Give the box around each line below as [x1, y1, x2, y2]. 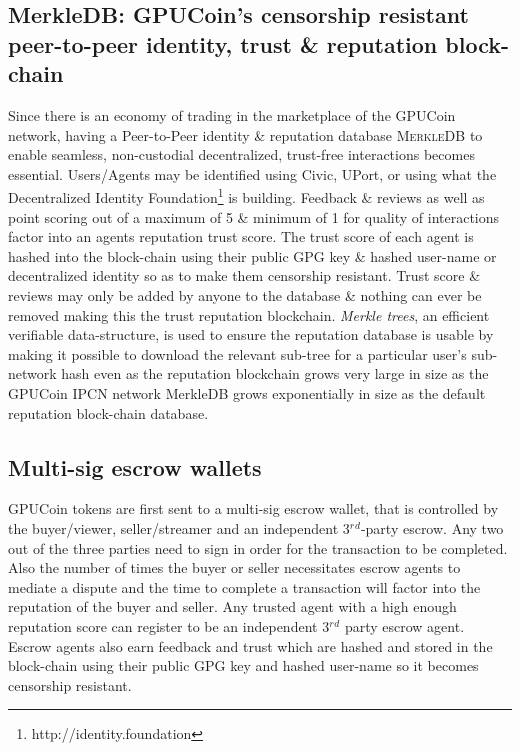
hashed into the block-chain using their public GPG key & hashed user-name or [8, 245, 497, 266]
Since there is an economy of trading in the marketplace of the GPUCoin [8, 104, 456, 125]
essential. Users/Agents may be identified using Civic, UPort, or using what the [8, 163, 497, 184]
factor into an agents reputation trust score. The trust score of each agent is [8, 226, 474, 247]
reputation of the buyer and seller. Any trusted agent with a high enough [8, 596, 457, 617]
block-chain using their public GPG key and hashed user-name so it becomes [8, 655, 479, 676]
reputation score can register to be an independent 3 [8, 615, 330, 636]
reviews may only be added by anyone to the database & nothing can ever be [8, 284, 482, 305]
